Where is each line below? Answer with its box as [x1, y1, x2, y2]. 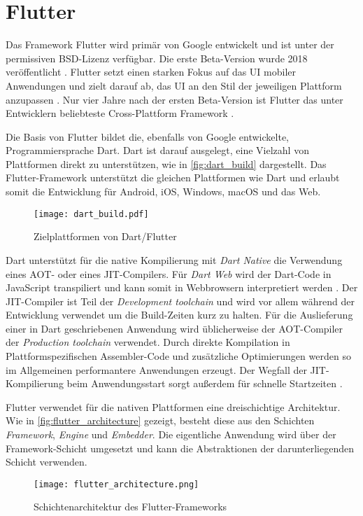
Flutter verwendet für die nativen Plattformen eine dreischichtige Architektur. [6, 399, 341, 414]
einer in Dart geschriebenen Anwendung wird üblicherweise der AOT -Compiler [6, 321, 343, 335]
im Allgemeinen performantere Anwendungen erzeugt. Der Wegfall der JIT [6, 362, 326, 377]
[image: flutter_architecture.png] [34, 479, 199, 489]
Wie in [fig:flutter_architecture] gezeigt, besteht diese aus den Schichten [6, 413, 315, 428]
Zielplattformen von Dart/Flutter [34, 229, 177, 244]
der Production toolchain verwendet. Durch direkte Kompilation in [6, 335, 290, 349]
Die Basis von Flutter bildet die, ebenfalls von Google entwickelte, [6, 129, 289, 144]
